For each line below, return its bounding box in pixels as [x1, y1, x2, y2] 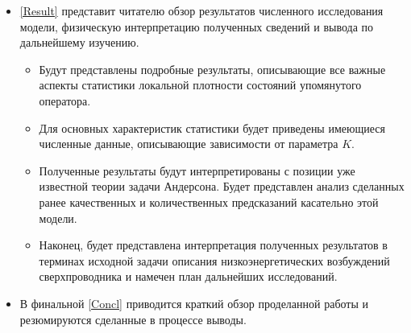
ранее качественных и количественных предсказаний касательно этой [39, 193, 379, 210]
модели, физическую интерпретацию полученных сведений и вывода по [19, 18, 374, 35]
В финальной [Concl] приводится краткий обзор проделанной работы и [19, 294, 369, 311]
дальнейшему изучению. [19, 34, 139, 51]
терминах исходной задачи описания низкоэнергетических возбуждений [39, 252, 390, 269]
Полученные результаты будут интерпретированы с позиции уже [39, 162, 355, 179]
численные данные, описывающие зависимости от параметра [39, 135, 338, 152]
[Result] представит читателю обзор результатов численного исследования [19, 2, 384, 18]
